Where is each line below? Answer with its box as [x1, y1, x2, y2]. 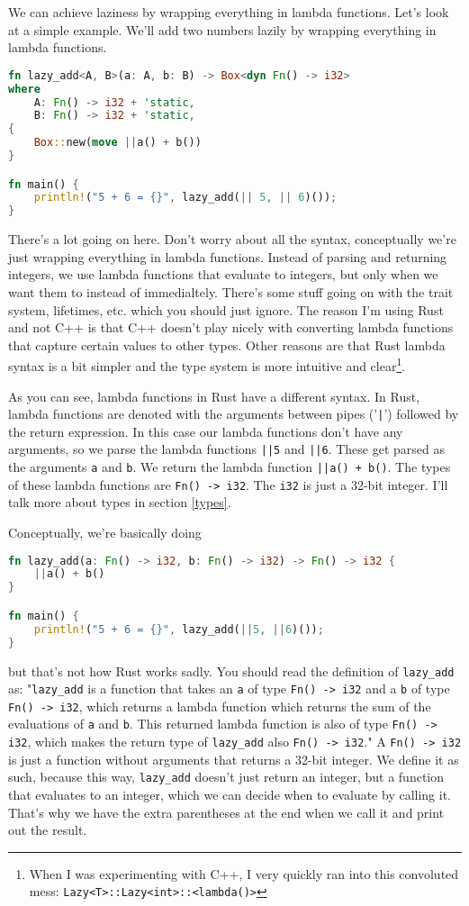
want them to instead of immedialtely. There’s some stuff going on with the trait [8, 282, 454, 301]
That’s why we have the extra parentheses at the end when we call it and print [8, 802, 445, 821]
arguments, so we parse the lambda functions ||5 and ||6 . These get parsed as [8, 439, 445, 458]
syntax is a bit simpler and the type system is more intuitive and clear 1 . [8, 354, 406, 375]
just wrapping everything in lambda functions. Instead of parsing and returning [8, 247, 447, 266]
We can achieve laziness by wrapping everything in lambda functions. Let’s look [8, 3, 449, 21]
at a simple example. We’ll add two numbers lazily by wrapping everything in [8, 20, 437, 39]
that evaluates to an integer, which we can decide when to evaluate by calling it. [8, 785, 452, 804]
